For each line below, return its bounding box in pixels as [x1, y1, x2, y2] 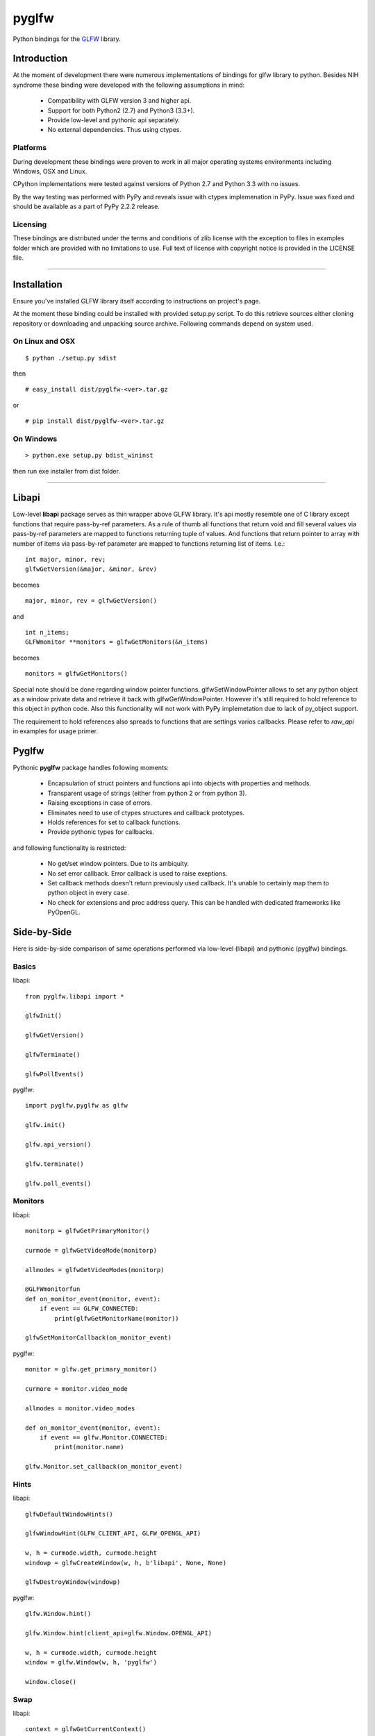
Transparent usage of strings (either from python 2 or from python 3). [47, 789, 247, 797]
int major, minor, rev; [25, 556, 106, 564]
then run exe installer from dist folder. [12, 467, 121, 475]
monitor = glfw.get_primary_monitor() [25, 1365, 158, 1374]
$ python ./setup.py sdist [25, 354, 117, 362]
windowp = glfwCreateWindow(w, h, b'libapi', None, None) [25, 1559, 227, 1567]
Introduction [12, 53, 68, 65]
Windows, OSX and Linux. [12, 167, 87, 175]
